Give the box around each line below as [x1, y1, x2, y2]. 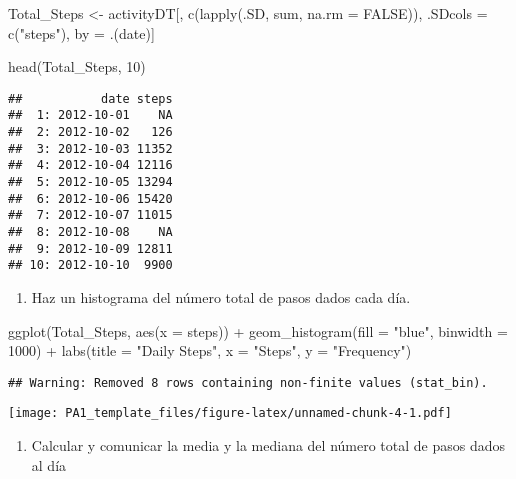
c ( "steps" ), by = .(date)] [8, 22, 155, 43]
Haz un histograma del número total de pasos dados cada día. [31, 287, 411, 307]
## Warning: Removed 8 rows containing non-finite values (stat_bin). [8, 375, 488, 390]
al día [31, 454, 67, 475]
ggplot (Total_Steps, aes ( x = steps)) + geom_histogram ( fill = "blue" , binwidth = [8, 320, 508, 341]
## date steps [8, 91, 173, 106]
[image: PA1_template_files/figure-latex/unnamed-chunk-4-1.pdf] [8, 406, 452, 421]
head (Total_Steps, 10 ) [8, 56, 146, 77]
